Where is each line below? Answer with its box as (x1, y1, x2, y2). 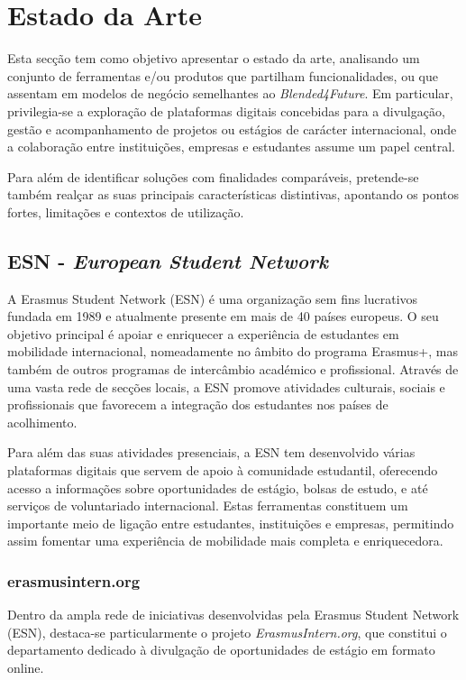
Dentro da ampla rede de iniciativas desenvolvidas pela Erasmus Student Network (7, 605, 460, 624)
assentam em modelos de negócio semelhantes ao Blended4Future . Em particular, (7, 84, 453, 103)
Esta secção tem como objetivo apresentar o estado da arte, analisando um (7, 49, 420, 68)
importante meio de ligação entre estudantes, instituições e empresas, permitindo (7, 513, 454, 532)
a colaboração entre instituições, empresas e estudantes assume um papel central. (7, 137, 455, 156)
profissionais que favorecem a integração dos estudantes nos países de (7, 395, 388, 414)
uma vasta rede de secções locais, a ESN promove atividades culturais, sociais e (7, 377, 445, 396)
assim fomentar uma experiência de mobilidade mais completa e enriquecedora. (7, 531, 443, 550)
